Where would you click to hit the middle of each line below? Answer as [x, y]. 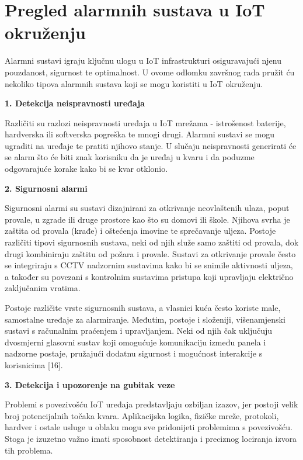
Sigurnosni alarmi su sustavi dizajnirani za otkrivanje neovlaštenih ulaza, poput [147, 208]
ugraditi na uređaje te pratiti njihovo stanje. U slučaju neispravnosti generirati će [151, 145]
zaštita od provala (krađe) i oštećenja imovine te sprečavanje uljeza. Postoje [140, 231]
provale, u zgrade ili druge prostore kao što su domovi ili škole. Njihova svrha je [147, 219]
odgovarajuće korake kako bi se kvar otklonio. [86, 169]
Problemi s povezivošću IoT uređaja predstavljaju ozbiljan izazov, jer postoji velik [151, 404]
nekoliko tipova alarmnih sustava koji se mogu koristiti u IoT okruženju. [134, 83]
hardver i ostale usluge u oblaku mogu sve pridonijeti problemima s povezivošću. [149, 427]
